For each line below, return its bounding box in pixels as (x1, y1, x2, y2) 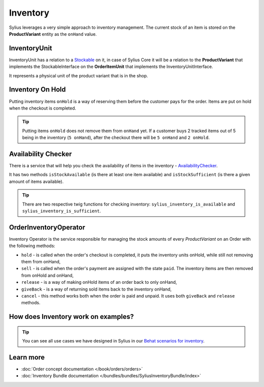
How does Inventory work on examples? (9, 313, 134, 321)
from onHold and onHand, (21, 272, 74, 278)
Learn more (9, 353, 45, 362)
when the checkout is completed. (9, 105, 76, 111)
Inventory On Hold (9, 86, 66, 94)
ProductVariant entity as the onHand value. (9, 31, 97, 37)
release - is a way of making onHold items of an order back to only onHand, (21, 279, 177, 285)
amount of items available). (9, 179, 64, 184)
